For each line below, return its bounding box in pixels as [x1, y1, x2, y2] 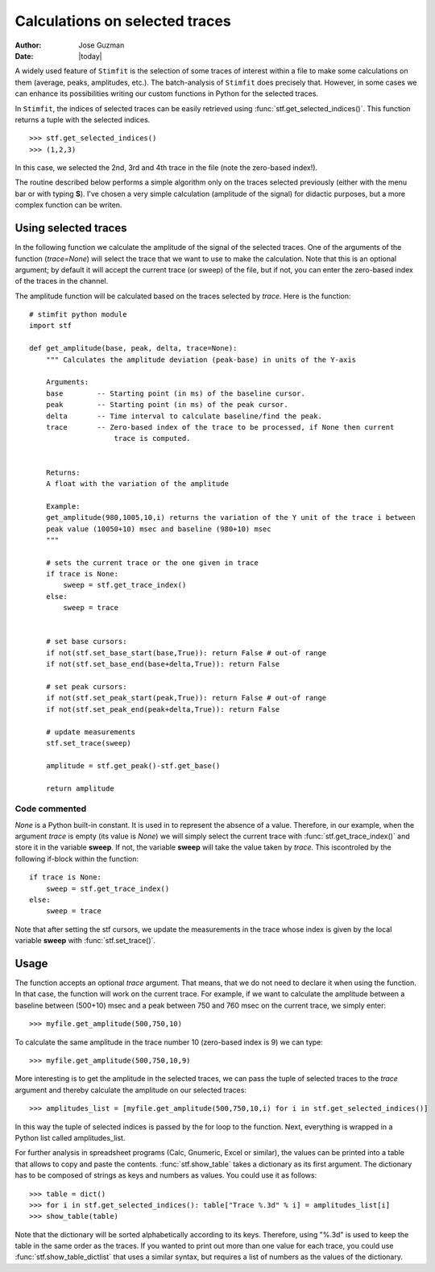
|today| [78, 51, 102, 60]
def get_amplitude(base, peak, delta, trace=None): [29, 343, 238, 353]
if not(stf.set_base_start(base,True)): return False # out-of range [45, 648, 327, 657]
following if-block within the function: [14, 854, 139, 863]
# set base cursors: [45, 637, 127, 646]
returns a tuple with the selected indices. [14, 114, 151, 124]
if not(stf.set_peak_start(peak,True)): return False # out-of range [45, 693, 327, 703]
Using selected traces [14, 222, 127, 235]
